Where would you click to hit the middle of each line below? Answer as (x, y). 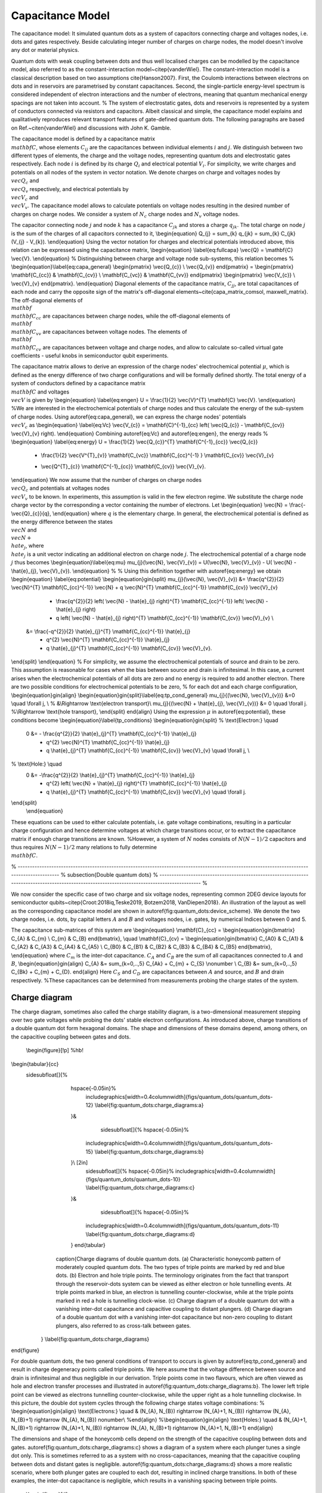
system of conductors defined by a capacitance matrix (78, 383)
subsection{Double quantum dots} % (113, 875)
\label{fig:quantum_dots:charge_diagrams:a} (149, 1105)
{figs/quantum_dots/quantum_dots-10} (133, 1179)
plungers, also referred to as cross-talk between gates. (123, 1325)
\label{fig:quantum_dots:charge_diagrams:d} (140, 1234)
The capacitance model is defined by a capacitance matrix (83, 139)
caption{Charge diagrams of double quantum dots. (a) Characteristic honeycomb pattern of (168, 1259)
